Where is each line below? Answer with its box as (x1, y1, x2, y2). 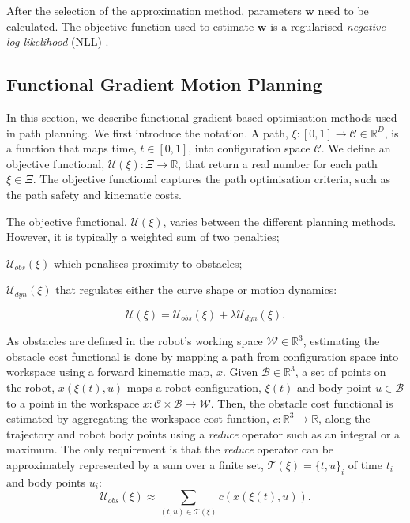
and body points (6, 473, 86, 490)
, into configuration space (188, 140, 310, 156)
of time (348, 456, 382, 472)
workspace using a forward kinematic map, (6, 363, 213, 380)
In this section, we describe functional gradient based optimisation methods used (6, 108, 397, 125)
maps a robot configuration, (126, 379, 261, 396)
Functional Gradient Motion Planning (6, 72, 322, 96)
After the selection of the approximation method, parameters (6, 2, 302, 18)
